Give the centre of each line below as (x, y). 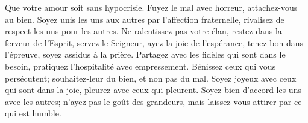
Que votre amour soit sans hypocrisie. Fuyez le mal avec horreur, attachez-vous (151, 7)
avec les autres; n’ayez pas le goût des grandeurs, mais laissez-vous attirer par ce (153, 101)
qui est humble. (33, 113)
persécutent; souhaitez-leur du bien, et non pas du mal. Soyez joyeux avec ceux (151, 78)
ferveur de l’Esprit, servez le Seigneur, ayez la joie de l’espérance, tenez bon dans (154, 42)
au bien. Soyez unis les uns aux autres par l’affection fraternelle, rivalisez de (145, 19)
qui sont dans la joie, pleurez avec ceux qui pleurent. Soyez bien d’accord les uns (153, 90)
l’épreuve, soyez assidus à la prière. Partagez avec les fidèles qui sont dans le (145, 54)
